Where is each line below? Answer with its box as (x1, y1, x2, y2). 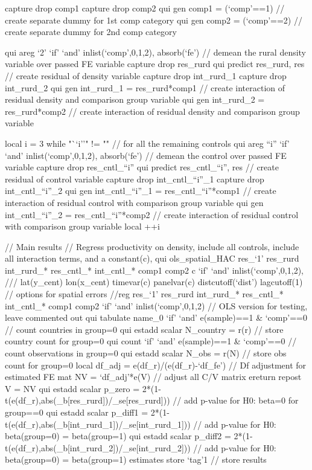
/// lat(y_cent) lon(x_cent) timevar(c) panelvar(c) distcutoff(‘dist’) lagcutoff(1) (5, 275, 303, 288)
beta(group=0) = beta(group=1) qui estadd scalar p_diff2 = (5, 430, 231, 442)
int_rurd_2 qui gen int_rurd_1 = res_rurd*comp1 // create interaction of (5, 81, 285, 94)
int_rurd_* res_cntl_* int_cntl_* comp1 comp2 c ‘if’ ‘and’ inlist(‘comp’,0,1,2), (5, 263, 304, 276)
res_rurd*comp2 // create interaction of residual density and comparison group (5, 105, 300, 117)
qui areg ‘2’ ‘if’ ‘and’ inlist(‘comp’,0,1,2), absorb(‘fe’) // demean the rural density (5, 45, 307, 58)
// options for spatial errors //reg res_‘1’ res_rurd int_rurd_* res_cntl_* (5, 288, 284, 300)
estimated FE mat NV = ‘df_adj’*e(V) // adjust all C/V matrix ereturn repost (5, 370, 302, 383)
